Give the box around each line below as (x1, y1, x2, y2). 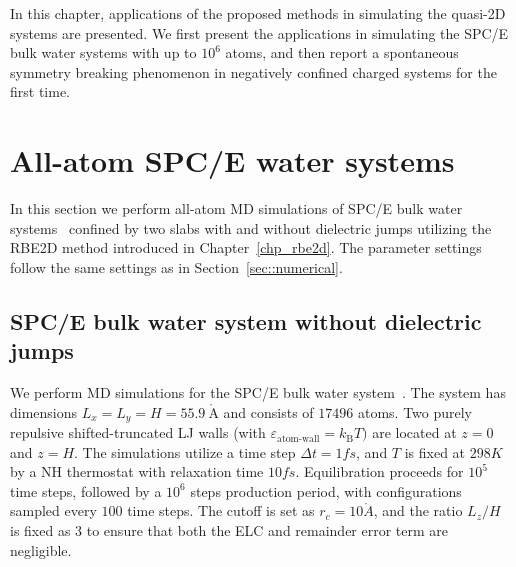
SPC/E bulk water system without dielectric (10, 305, 482, 336)
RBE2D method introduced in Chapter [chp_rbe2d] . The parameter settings (10, 237, 482, 258)
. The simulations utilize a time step (74, 441, 296, 462)
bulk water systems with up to (10, 42, 197, 63)
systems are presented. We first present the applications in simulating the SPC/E (10, 22, 509, 43)
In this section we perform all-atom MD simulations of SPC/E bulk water (10, 198, 463, 219)
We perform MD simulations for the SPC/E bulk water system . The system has (10, 382, 506, 403)
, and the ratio (373, 500, 463, 521)
